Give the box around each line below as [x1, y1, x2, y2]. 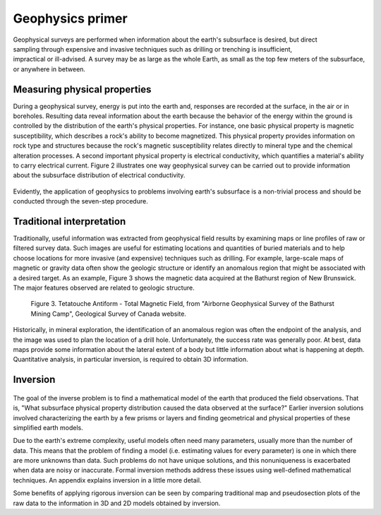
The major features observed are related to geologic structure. [13, 283, 195, 292]
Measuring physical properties [13, 83, 152, 95]
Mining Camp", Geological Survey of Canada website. [30, 309, 187, 318]
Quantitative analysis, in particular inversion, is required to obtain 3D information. [13, 355, 248, 364]
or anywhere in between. [13, 64, 86, 73]
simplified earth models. [13, 423, 84, 432]
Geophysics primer [13, 11, 128, 26]
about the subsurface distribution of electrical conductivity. [13, 171, 186, 179]
